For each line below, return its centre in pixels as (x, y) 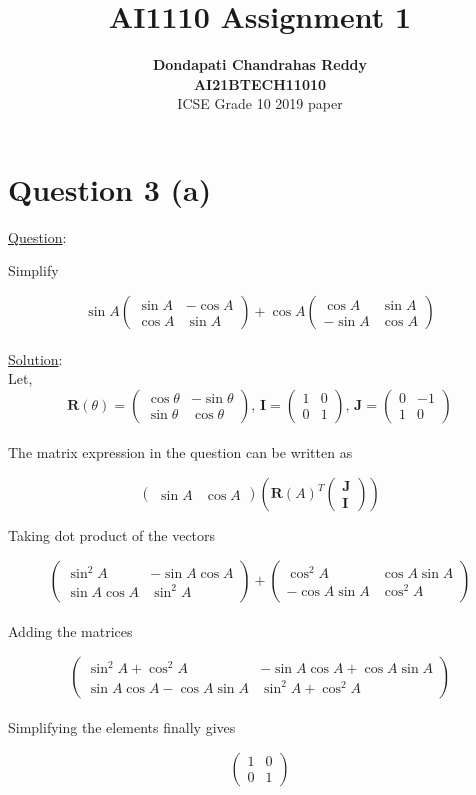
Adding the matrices (70, 631)
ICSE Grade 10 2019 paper (260, 103)
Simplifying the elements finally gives (122, 727)
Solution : (35, 358)
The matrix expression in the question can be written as (180, 452)
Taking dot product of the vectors (112, 535)
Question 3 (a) (110, 188)
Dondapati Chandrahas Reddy (260, 64)
